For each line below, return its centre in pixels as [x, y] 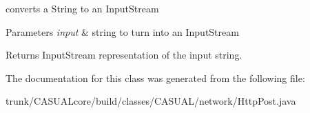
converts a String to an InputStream [82, 8]
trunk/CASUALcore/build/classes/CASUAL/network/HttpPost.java [151, 101]
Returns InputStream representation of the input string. [124, 55]
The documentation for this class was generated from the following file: [155, 78]
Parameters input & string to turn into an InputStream [122, 31]
